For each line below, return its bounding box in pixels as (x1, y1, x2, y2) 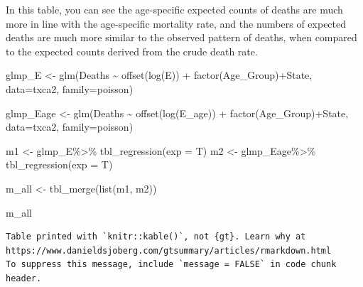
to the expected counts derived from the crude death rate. (6, 43, 258, 58)
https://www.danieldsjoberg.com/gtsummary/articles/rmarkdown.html (6, 245, 332, 256)
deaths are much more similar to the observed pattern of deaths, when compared (6, 30, 357, 45)
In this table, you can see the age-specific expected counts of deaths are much (6, 2, 343, 16)
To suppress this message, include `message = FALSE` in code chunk (6, 259, 337, 270)
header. (6, 273, 42, 283)
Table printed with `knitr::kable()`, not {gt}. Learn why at (6, 232, 306, 242)
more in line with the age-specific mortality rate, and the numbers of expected (6, 16, 347, 31)
